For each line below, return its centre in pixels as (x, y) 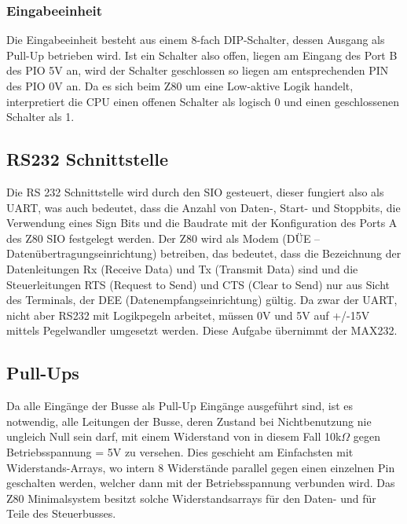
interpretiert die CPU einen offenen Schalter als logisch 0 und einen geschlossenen (203, 101)
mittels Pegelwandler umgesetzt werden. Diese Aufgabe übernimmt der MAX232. (202, 330)
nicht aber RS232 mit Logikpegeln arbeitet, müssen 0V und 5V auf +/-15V (188, 315)
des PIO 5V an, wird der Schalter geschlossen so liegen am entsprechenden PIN (198, 70)
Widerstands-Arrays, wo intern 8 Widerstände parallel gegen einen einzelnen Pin (201, 467)
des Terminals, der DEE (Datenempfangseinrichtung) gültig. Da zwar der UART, (202, 300)
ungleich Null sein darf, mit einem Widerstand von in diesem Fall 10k (174, 436)
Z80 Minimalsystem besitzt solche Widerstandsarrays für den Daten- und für (191, 498)
